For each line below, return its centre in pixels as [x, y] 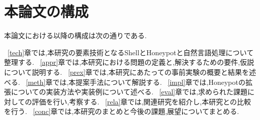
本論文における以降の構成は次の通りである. [75, 35]
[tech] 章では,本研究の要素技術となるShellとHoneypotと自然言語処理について [131, 52]
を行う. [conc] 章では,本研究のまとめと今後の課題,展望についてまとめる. [122, 111]
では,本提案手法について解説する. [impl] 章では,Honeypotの [149, 82]
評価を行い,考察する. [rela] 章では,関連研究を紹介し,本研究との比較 [142, 101]
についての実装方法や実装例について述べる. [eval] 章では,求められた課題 [129, 92]
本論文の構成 [47, 11]
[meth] [36, 82]
